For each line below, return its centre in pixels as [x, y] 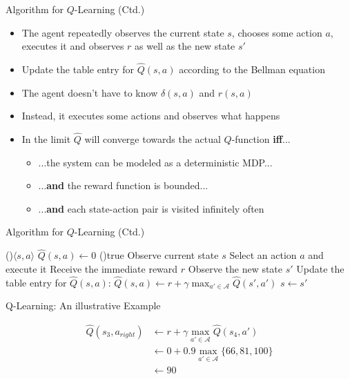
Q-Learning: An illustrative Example [83, 305]
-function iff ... [261, 139]
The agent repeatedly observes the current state [123, 32]
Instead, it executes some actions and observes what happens [151, 116]
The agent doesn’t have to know [90, 92]
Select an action [263, 255]
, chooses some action [277, 32]
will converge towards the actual [153, 139]
